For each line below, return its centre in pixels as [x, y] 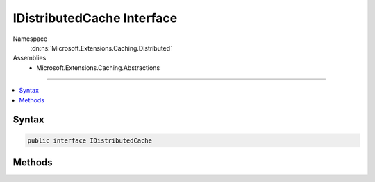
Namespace [30, 39]
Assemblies [30, 58]
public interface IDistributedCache [90, 140]
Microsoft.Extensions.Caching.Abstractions [98, 67]
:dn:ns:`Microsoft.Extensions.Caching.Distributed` [101, 48]
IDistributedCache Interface [95, 18]
